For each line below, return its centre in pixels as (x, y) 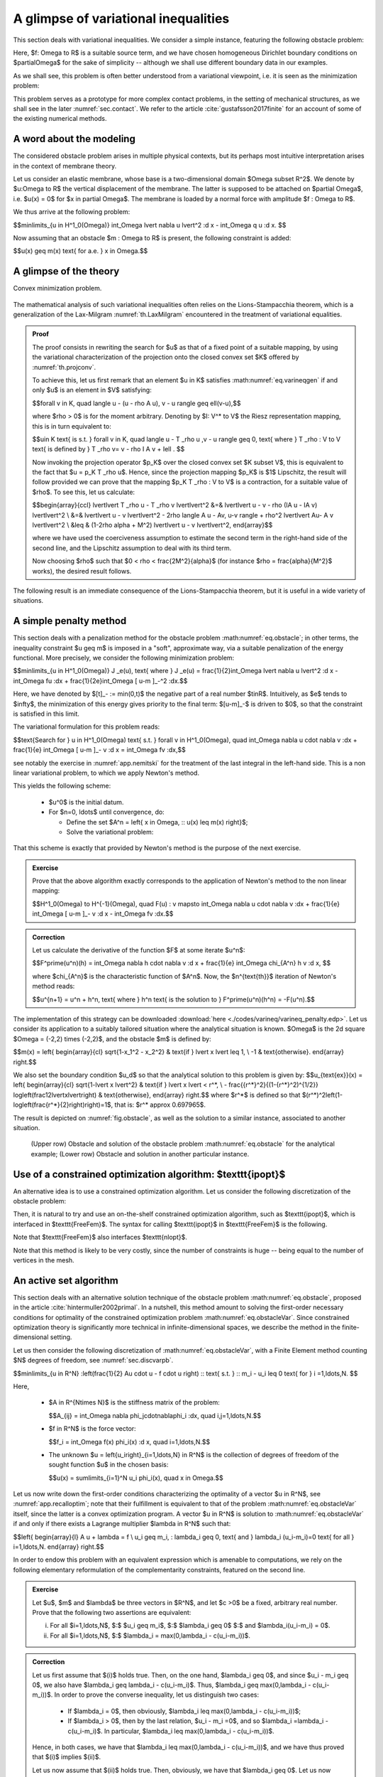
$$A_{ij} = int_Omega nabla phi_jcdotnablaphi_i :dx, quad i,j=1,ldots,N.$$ (155, 1415)
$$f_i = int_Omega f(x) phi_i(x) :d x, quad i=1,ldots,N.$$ (129, 1442)
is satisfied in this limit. (46, 714)
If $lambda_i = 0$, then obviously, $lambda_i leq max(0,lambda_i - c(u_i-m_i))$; (184, 1711)
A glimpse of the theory (66, 271)
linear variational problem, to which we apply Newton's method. (106, 773)
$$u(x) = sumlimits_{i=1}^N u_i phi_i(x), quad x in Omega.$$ (136, 1478)
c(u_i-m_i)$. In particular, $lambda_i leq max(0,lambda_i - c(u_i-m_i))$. (171, 1731)
